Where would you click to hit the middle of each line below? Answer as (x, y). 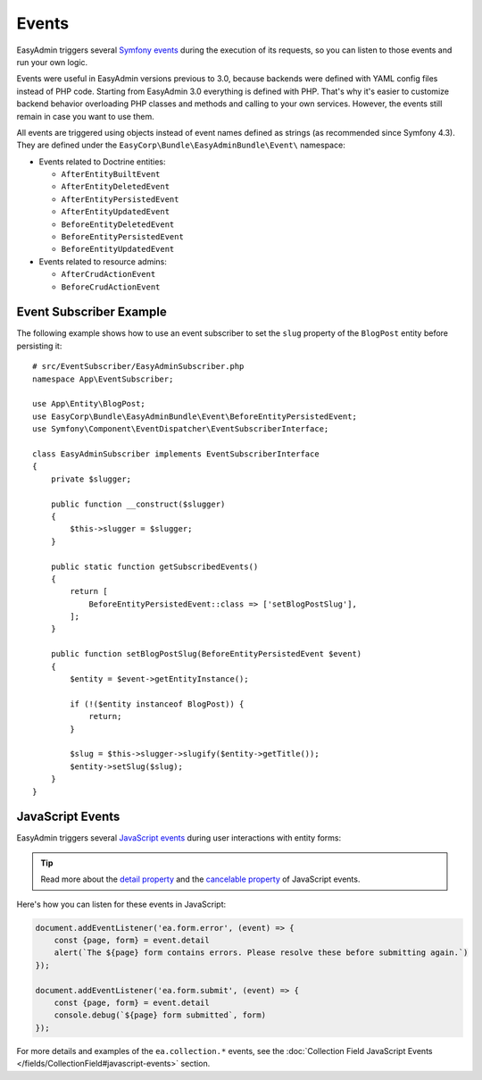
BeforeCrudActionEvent (111, 287)
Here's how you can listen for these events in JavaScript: (121, 904)
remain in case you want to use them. (86, 116)
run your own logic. (52, 62)
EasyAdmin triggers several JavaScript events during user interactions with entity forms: (179, 838)
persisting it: (39, 346)
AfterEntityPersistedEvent (120, 199)
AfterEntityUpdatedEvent (115, 212)
